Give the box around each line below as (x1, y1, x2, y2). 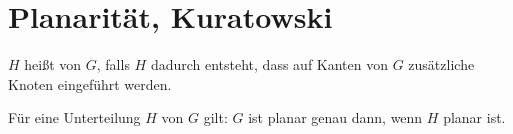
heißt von (24, 54, 82, 75)
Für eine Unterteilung (8, 107, 141, 128)
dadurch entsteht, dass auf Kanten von (150, 54, 388, 75)
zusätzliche (408, 54, 475, 75)
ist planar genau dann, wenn (248, 107, 423, 128)
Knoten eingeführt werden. (8, 73, 172, 94)
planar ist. (443, 107, 506, 128)
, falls (96, 54, 130, 75)
